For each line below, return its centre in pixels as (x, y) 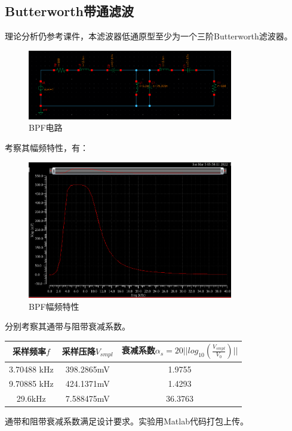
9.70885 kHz (31, 384)
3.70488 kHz (31, 369)
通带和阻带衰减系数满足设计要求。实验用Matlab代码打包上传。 (127, 421)
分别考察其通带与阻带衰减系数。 (67, 326)
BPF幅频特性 (54, 306)
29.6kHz (31, 398)
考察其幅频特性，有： (47, 147)
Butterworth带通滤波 (70, 11)
